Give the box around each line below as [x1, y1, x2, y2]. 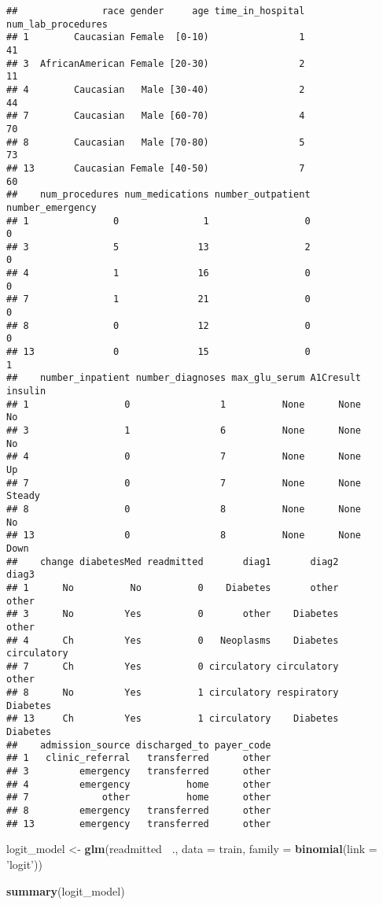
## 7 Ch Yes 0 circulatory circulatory [6, 660, 339, 672]
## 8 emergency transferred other [6, 805, 271, 817]
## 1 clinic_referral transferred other [6, 752, 271, 764]
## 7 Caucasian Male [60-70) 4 [6, 110, 305, 122]
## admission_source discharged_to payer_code [6, 739, 271, 751]
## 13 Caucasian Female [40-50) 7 [6, 162, 305, 174]
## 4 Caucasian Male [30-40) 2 [6, 83, 305, 95]
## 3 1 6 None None [6, 425, 362, 436]
